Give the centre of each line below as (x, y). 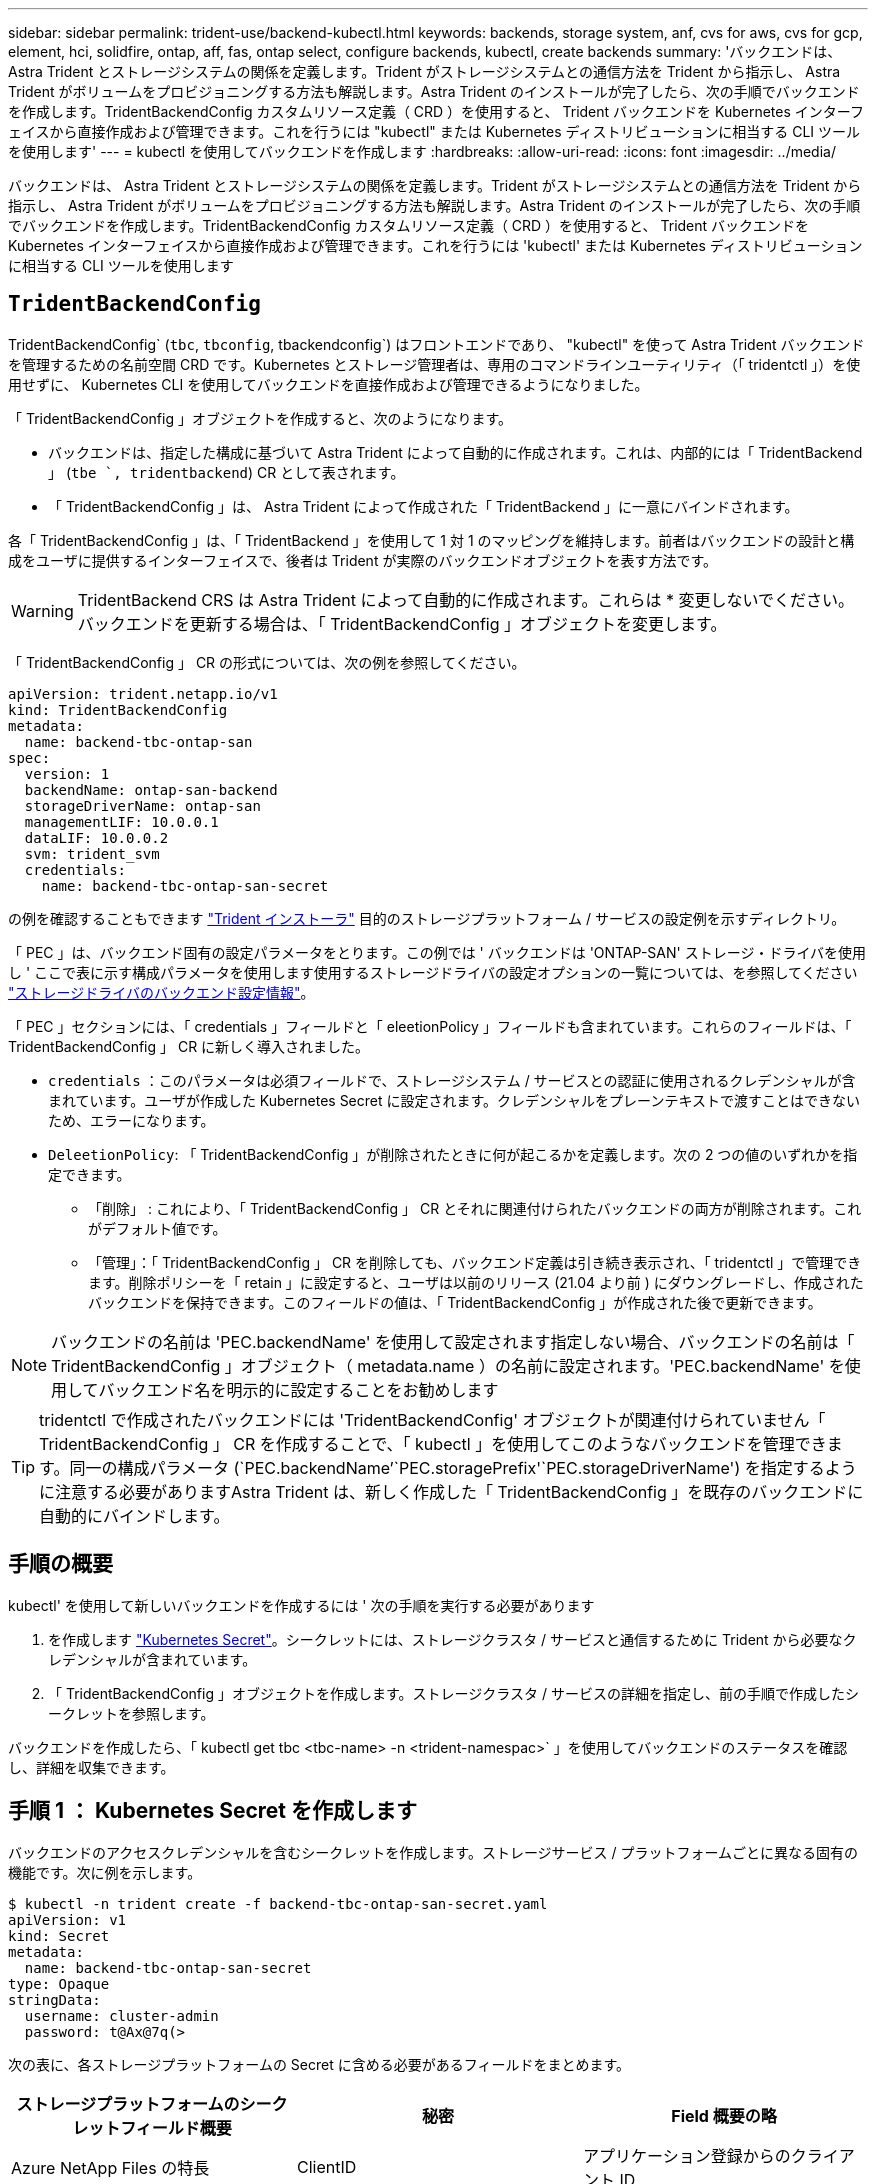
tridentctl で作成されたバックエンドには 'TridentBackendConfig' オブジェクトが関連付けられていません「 (432, 1419)
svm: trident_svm (92, 853)
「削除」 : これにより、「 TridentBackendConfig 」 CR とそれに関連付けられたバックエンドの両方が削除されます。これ (475, 1208)
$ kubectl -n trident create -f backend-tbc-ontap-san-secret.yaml (278, 1903)
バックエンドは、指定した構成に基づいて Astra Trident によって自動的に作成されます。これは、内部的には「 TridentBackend (455, 452)
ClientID (326, 2166)
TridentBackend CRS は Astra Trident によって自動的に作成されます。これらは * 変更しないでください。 (466, 599)
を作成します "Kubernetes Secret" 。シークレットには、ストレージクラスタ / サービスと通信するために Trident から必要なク (452, 1639)
